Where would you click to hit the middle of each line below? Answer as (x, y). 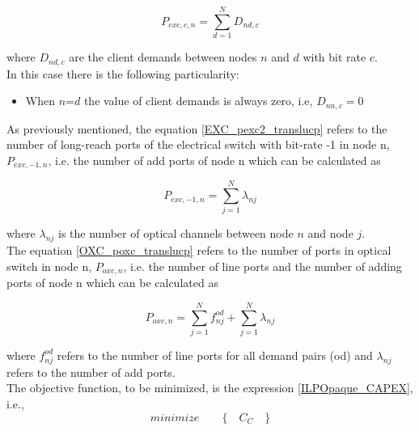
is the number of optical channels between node (176, 233)
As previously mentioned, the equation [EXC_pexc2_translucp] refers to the (197, 128)
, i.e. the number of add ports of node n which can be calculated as (214, 160)
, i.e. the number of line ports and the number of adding (262, 266)
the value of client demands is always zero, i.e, (198, 101)
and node (330, 233)
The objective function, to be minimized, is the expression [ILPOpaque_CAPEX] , (210, 388)
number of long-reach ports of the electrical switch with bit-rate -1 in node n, (198, 144)
